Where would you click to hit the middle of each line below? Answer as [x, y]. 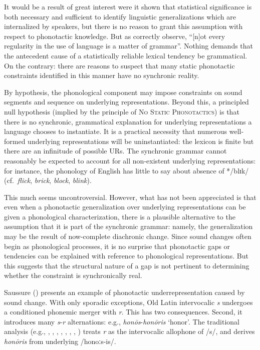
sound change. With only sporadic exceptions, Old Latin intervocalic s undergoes [128, 302]
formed [15, 141]
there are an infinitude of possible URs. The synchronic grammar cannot [115, 151]
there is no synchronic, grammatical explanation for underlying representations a [128, 121]
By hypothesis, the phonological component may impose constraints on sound [123, 92]
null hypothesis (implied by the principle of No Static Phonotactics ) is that [122, 111]
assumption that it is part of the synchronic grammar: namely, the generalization [128, 226]
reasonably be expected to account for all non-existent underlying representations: [130, 160]
